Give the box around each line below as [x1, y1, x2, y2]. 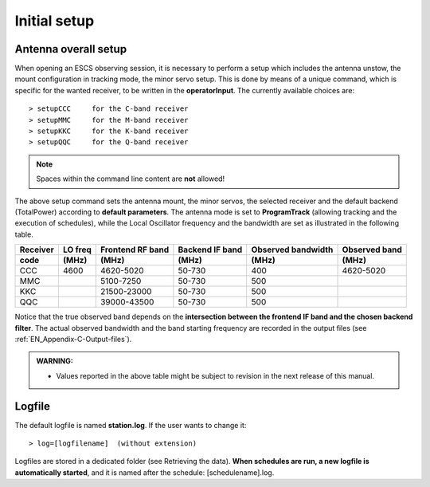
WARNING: [36, 356, 73, 366]
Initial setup [14, 12, 95, 29]
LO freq [62, 244, 92, 255]
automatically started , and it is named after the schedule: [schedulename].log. [14, 467, 275, 477]
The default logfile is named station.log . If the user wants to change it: [14, 420, 247, 430]
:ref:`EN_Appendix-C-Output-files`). [14, 334, 132, 344]
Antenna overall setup [14, 42, 127, 56]
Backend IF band [178, 244, 243, 255]
